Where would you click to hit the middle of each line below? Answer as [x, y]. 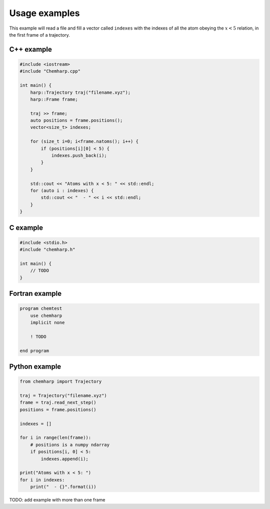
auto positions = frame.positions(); [76, 121]
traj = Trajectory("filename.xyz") [63, 395]
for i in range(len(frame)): [55, 438]
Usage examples [44, 13]
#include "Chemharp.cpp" [50, 71]
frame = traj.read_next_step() [58, 403]
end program [34, 351]
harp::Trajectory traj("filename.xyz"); [80, 92]
